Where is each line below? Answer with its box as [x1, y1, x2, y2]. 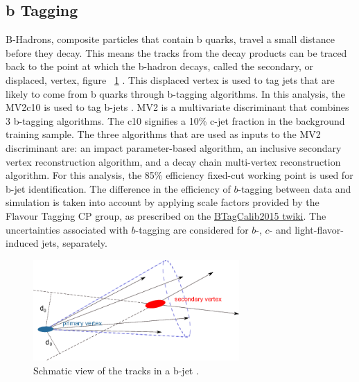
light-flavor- [295, 222, 344, 236]
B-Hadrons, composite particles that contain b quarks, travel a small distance [6, 32, 335, 46]
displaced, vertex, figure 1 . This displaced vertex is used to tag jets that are [6, 72, 335, 87]
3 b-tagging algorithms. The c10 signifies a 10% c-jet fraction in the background [6, 113, 345, 128]
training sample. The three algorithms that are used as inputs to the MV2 [6, 127, 321, 141]
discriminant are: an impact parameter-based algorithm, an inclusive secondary [6, 140, 342, 155]
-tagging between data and [238, 181, 351, 196]
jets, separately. [42, 236, 107, 250]
